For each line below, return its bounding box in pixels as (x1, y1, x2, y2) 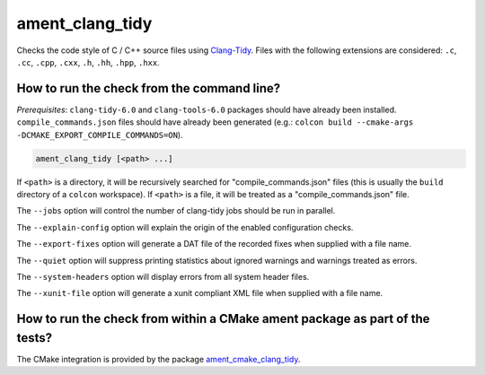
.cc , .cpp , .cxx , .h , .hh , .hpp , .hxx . (16, 57, 161, 67)
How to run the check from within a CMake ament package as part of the (16, 311, 430, 327)
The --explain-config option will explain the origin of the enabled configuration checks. (16, 222, 354, 232)
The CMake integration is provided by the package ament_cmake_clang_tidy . (16, 353, 301, 364)
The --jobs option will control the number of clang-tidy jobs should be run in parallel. (16, 205, 336, 216)
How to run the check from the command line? (16, 81, 281, 96)
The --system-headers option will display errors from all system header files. (16, 271, 310, 282)
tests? (16, 330, 53, 345)
